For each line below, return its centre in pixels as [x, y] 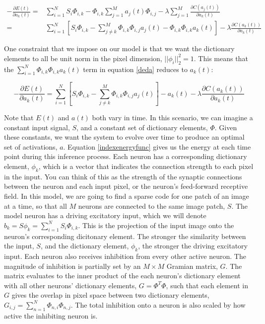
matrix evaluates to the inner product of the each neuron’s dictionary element [122, 276]
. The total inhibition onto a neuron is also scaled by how [158, 304]
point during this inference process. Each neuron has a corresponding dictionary [126, 156]
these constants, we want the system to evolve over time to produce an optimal [124, 137]
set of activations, [31, 146]
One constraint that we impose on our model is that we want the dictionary [119, 48]
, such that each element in [207, 285]
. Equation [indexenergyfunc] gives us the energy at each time [157, 146]
